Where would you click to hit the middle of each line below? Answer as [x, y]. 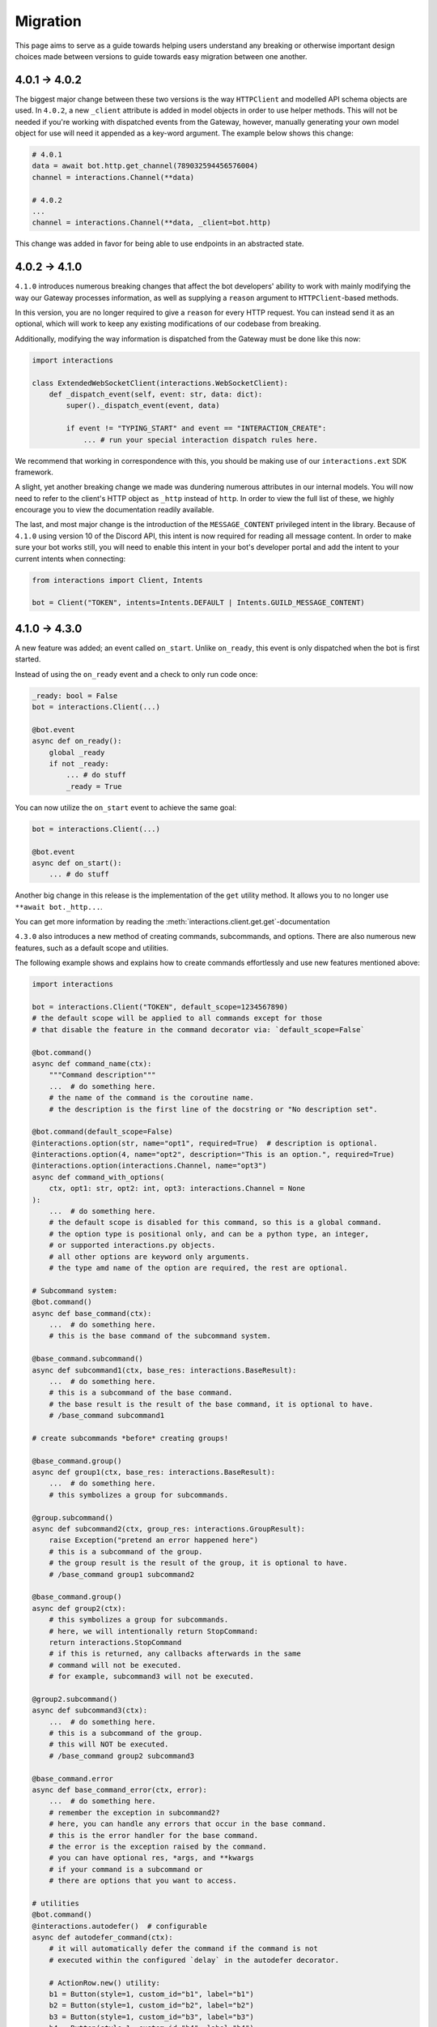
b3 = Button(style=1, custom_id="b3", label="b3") [151, 2016]
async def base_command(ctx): [92, 1313]
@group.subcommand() [72, 1517]
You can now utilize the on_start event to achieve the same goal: [126, 808]
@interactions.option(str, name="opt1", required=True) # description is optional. [205, 1143]
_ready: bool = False [75, 696]
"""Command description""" [103, 1075]
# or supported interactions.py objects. [132, 1245]
